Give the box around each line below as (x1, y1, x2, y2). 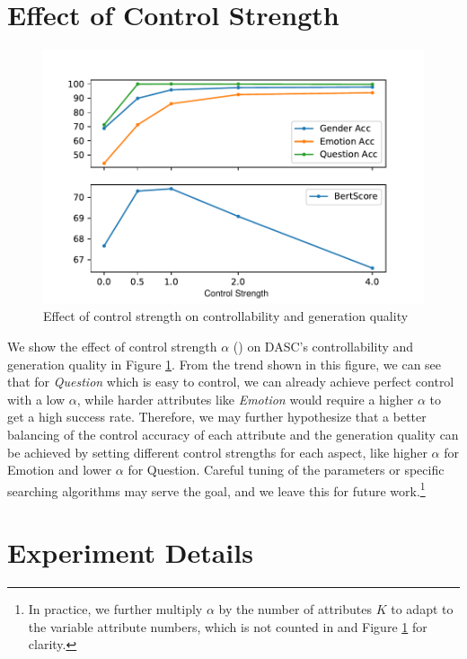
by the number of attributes (218, 600, 373, 619)
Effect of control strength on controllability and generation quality (43, 307, 409, 325)
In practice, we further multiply (28, 600, 203, 619)
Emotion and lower (7, 460, 112, 479)
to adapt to (391, 600, 454, 619)
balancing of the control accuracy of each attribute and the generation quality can (7, 424, 459, 443)
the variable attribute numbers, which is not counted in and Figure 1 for (28, 617, 427, 636)
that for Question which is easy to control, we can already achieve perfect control (7, 372, 454, 391)
